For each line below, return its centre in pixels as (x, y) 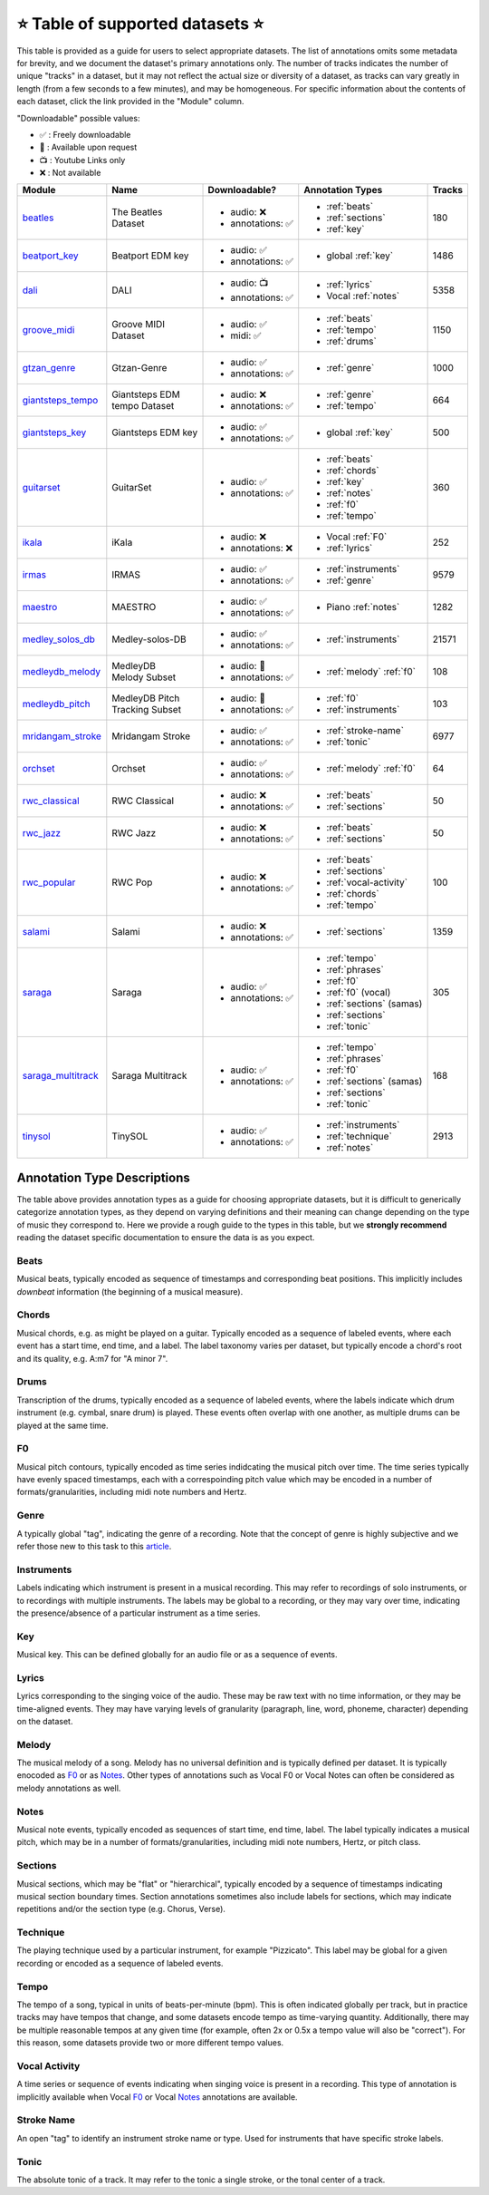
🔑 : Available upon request (88, 147)
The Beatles (137, 212)
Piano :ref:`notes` (363, 607)
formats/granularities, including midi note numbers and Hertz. (132, 1492)
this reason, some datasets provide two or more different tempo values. (150, 2043)
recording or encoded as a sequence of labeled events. (120, 1963)
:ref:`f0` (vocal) (359, 993)
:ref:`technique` (360, 1136)
